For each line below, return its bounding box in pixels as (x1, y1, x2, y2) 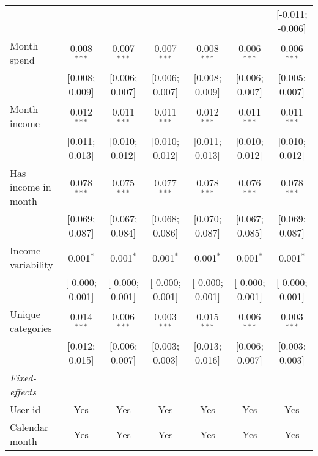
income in (10, 180, 51, 194)
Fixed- (10, 370, 37, 384)
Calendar (10, 420, 49, 434)
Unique (10, 307, 40, 321)
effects (10, 384, 36, 399)
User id (10, 402, 41, 416)
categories (10, 321, 52, 335)
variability (10, 257, 53, 271)
